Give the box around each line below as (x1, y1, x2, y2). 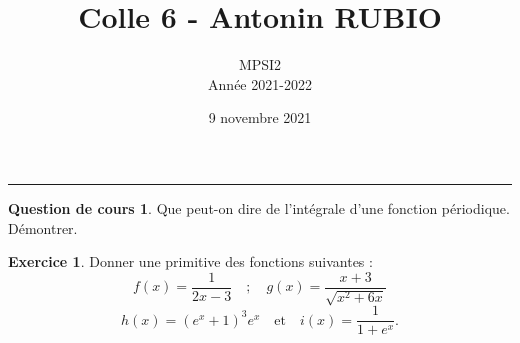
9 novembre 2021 (208, 107, 312, 128)
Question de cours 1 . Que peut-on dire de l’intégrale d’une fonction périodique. (8, 197, 510, 218)
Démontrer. (8, 217, 78, 238)
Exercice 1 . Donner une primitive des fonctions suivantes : (8, 251, 373, 272)
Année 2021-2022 (208, 73, 312, 94)
